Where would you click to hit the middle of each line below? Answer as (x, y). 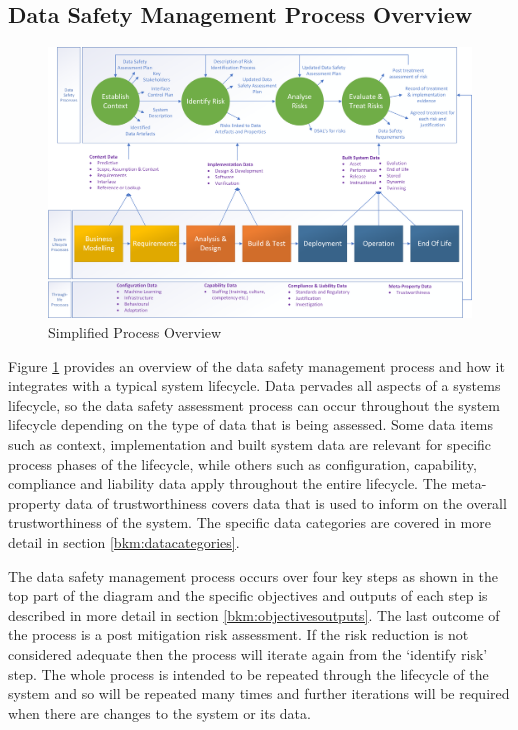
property (34, 502)
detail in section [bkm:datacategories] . (124, 541)
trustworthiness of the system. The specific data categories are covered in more (249, 522)
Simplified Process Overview (135, 332)
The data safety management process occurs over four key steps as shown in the (253, 575)
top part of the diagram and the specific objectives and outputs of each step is (248, 595)
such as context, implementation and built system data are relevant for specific (250, 443)
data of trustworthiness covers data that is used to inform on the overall (286, 502)
